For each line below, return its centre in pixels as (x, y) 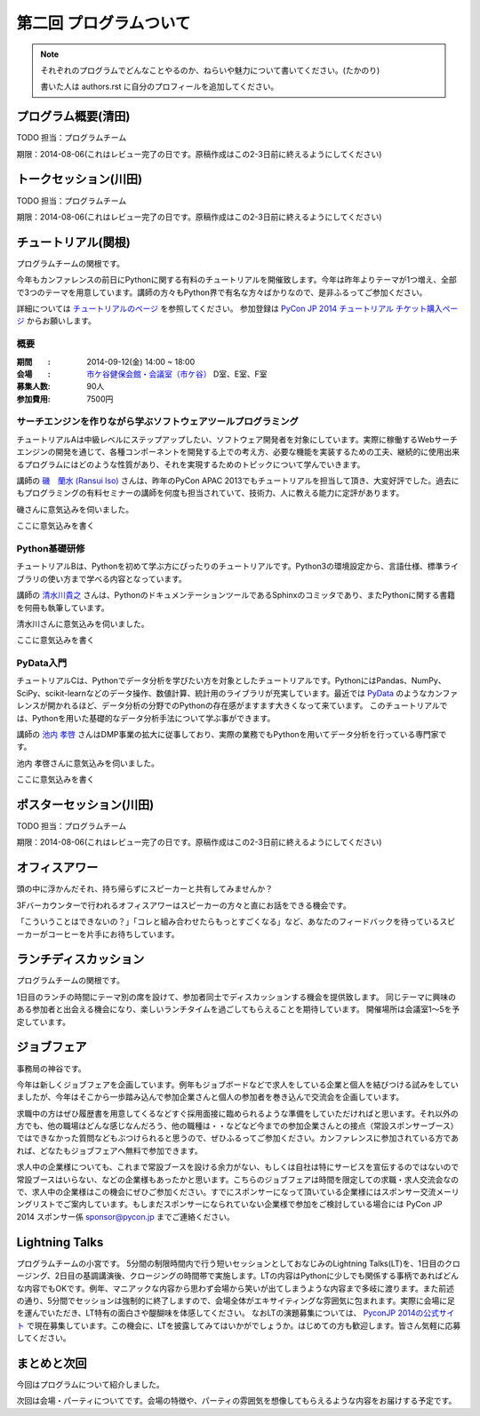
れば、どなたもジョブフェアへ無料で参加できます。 (110, 1150)
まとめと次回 (52, 1363)
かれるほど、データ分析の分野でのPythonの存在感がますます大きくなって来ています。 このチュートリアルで (251, 705)
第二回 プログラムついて (104, 23)
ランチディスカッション (80, 959)
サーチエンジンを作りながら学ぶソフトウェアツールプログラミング (158, 422)
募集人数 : (33, 386)
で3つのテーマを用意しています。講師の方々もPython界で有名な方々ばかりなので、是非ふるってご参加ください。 (222, 292)
